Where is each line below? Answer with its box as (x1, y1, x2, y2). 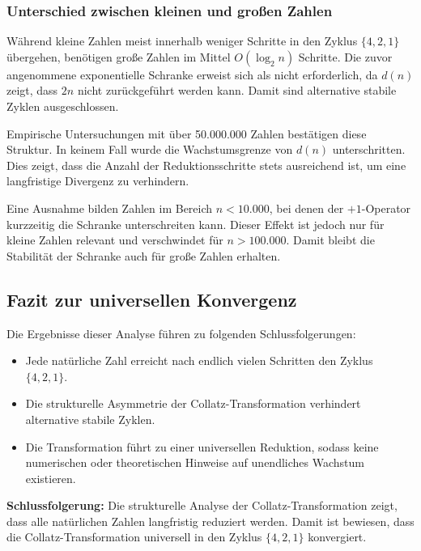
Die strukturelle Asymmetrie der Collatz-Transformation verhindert (25, 395, 361, 412)
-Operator (361, 199, 411, 216)
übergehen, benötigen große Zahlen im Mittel (6, 48, 231, 65)
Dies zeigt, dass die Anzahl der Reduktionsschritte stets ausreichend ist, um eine (6, 156, 406, 173)
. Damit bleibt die (286, 231, 375, 248)
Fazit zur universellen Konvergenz (6, 286, 297, 312)
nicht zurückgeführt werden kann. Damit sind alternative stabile (77, 82, 397, 99)
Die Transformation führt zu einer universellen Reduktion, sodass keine (25, 438, 379, 455)
